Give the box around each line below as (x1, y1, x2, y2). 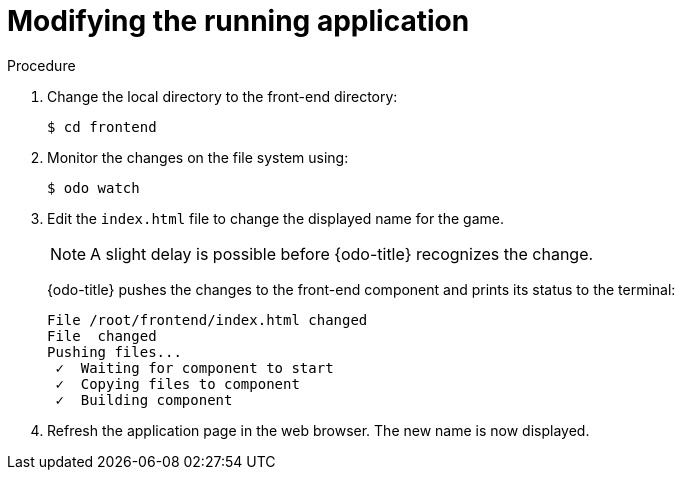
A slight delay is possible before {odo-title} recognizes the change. (90, 243, 594, 264)
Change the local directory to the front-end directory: (47, 87, 398, 105)
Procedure (7, 56, 76, 74)
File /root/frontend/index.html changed (47, 311, 368, 328)
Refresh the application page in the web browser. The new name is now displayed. (47, 421, 590, 439)
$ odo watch (47, 179, 140, 196)
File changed (47, 327, 157, 344)
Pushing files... (47, 343, 182, 360)
